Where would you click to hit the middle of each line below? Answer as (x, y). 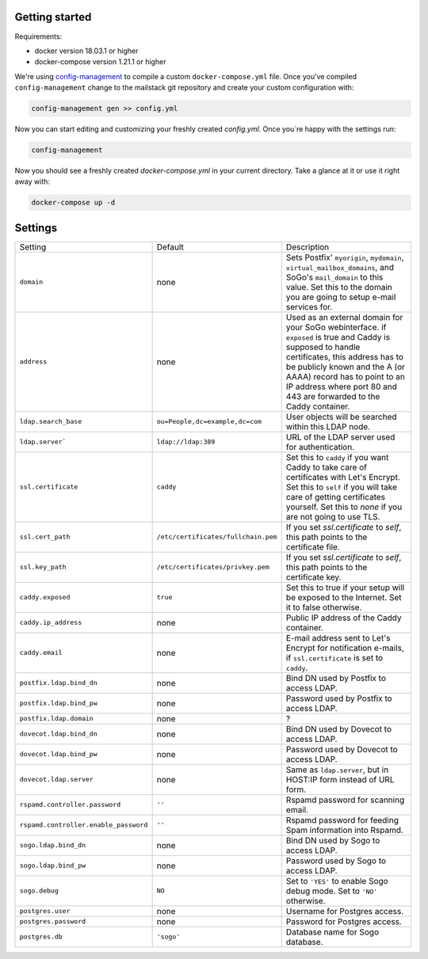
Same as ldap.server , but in (337, 770)
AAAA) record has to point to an (346, 376)
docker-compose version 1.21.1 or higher (100, 62)
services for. (309, 306)
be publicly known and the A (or (346, 367)
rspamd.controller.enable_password (84, 825)
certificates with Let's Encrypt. (343, 477)
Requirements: (38, 36)
